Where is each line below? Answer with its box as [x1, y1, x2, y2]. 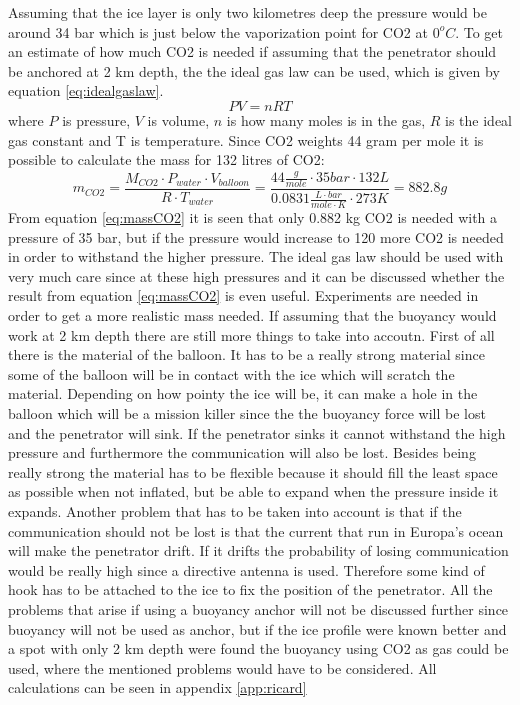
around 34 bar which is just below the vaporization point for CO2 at [8, 21, 428, 42]
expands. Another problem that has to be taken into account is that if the [8, 501, 462, 522]
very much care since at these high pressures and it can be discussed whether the [8, 265, 505, 286]
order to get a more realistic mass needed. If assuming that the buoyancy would [8, 305, 497, 326]
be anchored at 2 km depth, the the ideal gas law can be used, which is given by [8, 60, 500, 81]
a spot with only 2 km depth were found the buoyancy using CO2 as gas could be [8, 638, 509, 659]
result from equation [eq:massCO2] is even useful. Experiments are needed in [8, 285, 479, 306]
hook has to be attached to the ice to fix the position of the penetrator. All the [8, 579, 493, 600]
